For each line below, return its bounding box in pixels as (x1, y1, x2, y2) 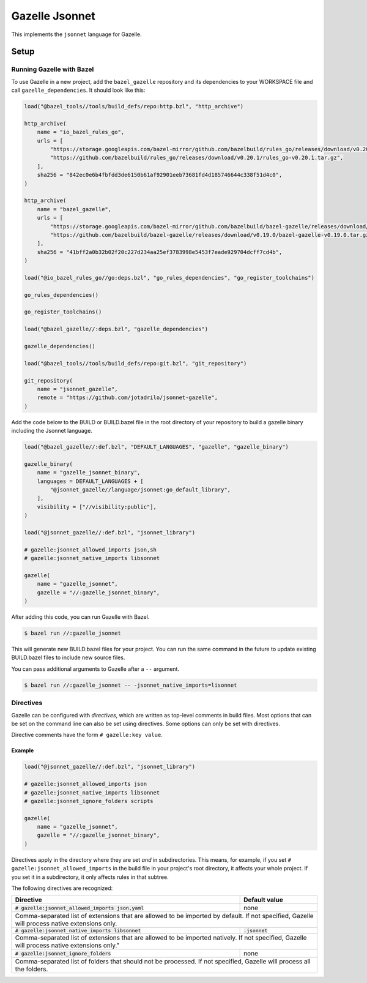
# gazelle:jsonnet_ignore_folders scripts (24, 798, 154, 804)
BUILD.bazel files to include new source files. (11, 654, 125, 661)
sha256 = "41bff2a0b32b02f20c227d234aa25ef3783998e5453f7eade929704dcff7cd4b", (37, 249, 283, 255)
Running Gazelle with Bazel (11, 65, 94, 73)
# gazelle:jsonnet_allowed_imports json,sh (24, 546, 157, 553)
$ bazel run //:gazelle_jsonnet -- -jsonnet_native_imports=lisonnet (24, 681, 237, 689)
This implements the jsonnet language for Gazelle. (11, 31, 142, 38)
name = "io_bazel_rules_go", (37, 129, 125, 136)
